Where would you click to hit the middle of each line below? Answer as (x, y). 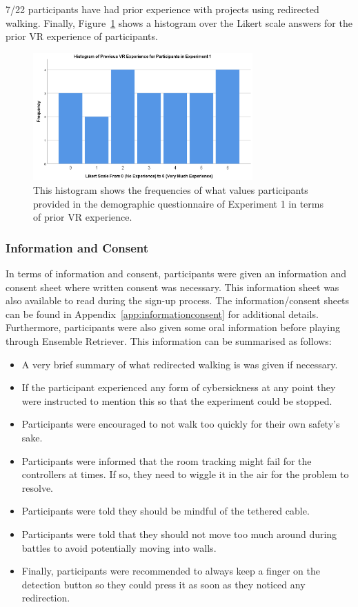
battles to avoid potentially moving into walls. (119, 547)
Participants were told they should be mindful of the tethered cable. (166, 511)
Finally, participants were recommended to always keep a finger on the (171, 571)
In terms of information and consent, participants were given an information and (176, 273)
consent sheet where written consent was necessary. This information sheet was (172, 287)
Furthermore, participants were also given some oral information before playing (173, 327)
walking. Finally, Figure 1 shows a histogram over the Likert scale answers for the (179, 22)
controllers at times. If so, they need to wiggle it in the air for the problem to (185, 474)
